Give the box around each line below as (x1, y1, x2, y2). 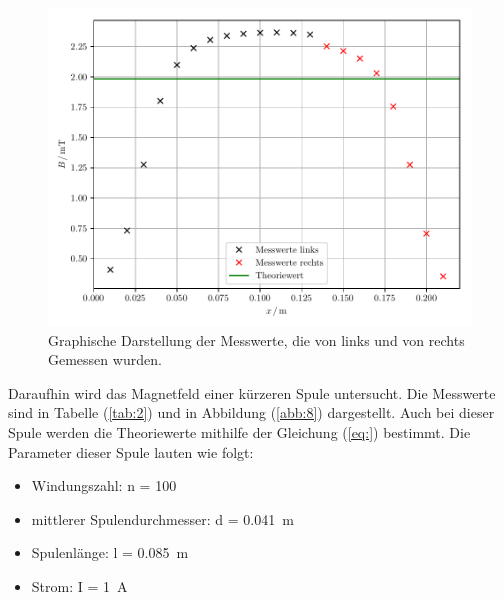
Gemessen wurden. (48, 349, 162, 370)
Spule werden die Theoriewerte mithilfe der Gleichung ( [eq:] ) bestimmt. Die (8, 421, 471, 442)
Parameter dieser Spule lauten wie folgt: (8, 441, 254, 462)
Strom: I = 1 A (31, 575, 128, 596)
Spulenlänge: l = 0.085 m (31, 542, 189, 563)
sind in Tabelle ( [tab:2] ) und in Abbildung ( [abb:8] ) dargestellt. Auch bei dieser (8, 402, 495, 423)
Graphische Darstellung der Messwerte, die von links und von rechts (48, 329, 465, 350)
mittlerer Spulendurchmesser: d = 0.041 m (31, 508, 294, 529)
